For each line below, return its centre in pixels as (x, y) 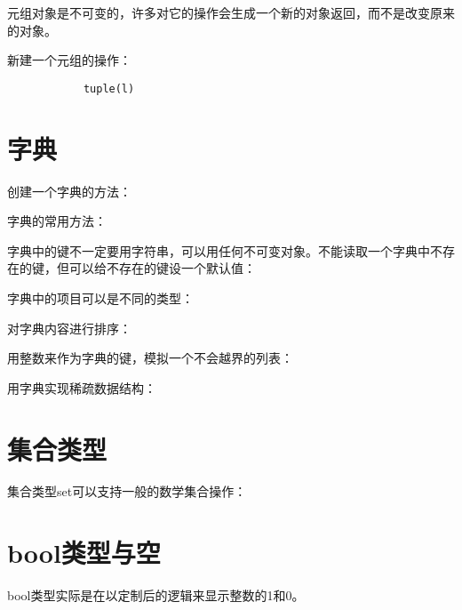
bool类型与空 (84, 553)
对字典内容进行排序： (69, 328)
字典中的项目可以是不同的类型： (100, 297)
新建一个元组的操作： (69, 60)
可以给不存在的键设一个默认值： (162, 268)
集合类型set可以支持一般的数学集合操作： (127, 491)
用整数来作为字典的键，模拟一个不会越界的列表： (150, 358)
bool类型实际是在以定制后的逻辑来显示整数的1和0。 (156, 595)
